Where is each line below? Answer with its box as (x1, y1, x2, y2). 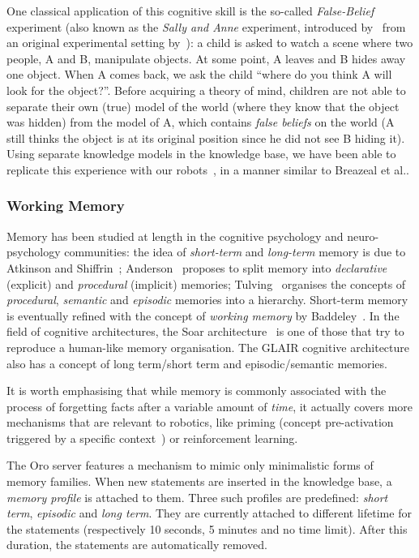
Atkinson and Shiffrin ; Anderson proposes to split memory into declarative (6, 259, 387, 276)
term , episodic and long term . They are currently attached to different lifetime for (6, 504, 412, 522)
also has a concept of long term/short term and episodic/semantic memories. (6, 354, 387, 371)
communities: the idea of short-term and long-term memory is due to (64, 243, 406, 260)
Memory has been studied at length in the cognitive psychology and (6, 227, 344, 244)
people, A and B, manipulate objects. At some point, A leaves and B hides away (6, 49, 406, 67)
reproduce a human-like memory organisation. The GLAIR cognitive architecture (6, 338, 410, 355)
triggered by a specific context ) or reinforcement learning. (6, 429, 298, 446)
